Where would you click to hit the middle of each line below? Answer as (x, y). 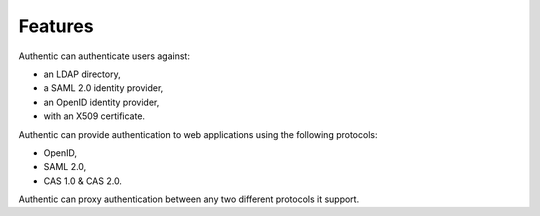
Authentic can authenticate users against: (104, 56)
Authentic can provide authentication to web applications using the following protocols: (198, 134)
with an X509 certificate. (94, 116)
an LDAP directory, (82, 74)
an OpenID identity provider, (101, 102)
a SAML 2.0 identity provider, (103, 88)
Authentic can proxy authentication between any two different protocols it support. (189, 199)
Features (56, 26)
